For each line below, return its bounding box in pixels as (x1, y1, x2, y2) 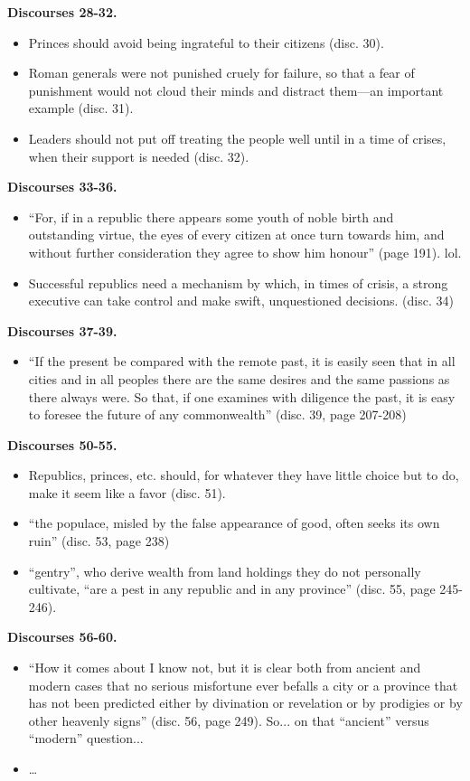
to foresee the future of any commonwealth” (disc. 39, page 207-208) (28, 405, 407, 424)
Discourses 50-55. (7, 435, 117, 454)
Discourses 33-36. (7, 177, 117, 196)
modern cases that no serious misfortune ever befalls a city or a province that (28, 675, 458, 694)
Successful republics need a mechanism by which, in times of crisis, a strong (28, 273, 448, 292)
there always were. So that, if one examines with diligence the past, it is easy (28, 387, 456, 406)
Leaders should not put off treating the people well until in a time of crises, (28, 128, 446, 147)
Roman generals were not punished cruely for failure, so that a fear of (28, 63, 415, 82)
